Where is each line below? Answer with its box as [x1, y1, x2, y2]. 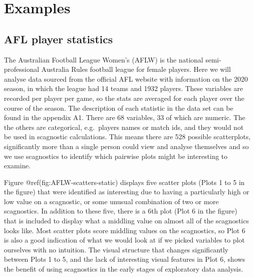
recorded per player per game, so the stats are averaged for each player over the [4, 92, 245, 103]
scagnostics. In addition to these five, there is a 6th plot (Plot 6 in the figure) [4, 206, 237, 216]
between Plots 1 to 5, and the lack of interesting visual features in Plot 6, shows [4, 254, 246, 264]
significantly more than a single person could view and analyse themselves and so [4, 141, 249, 151]
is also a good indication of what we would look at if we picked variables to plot [4, 235, 245, 245]
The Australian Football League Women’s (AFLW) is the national [4, 54, 203, 64]
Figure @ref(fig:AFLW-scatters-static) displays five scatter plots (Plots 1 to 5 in [4, 177, 245, 187]
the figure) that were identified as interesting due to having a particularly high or [4, 186, 250, 197]
